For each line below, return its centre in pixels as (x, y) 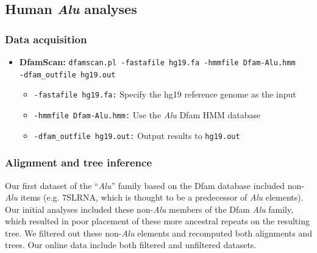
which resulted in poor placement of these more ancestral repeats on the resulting (157, 221)
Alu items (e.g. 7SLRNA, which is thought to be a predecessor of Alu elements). (154, 197)
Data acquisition (46, 39)
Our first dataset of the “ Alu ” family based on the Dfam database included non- (155, 185)
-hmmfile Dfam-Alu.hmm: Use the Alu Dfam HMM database (147, 114)
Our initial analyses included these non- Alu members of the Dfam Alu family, (149, 209)
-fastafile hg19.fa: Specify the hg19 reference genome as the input (165, 94)
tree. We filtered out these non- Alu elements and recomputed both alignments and (158, 233)
